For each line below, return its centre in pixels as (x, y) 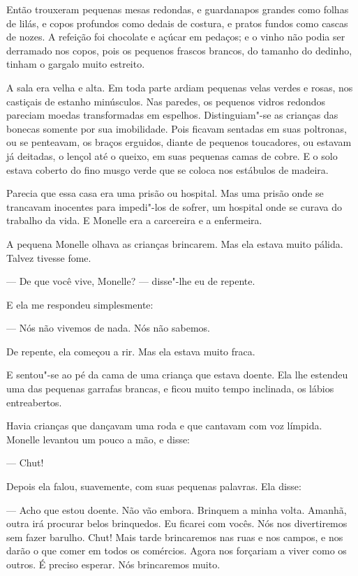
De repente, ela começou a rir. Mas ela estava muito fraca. (131, 351)
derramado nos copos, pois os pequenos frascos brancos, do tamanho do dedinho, (179, 50)
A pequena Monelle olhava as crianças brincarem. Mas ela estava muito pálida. (175, 243)
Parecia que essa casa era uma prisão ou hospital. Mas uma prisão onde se (165, 193)
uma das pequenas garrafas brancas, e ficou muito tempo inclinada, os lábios (170, 389)
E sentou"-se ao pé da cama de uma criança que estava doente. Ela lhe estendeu (177, 375)
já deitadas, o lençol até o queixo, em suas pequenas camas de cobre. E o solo (172, 155)
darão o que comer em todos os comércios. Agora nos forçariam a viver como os (177, 551)
